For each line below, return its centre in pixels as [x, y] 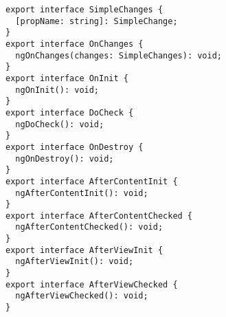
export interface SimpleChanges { [84, 10]
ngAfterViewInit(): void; [75, 262]
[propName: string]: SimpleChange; [97, 21]
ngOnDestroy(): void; [65, 158]
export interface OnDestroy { [75, 147]
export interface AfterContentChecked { [99, 216]
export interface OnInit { [67, 78]
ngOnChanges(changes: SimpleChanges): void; [118, 55]
